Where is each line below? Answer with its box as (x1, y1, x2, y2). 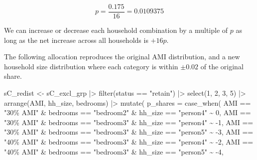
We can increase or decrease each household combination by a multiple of (4, 25, 228, 35)
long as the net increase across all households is (4, 34, 148, 45)
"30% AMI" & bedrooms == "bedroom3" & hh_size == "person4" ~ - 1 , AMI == (4, 117, 254, 127)
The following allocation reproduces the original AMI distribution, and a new (4, 51, 240, 62)
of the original (200, 61, 244, 71)
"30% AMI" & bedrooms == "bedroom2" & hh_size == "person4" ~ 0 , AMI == (4, 107, 251, 118)
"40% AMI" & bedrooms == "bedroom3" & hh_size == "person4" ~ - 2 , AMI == (4, 137, 254, 147)
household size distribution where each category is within (4, 61, 178, 71)
